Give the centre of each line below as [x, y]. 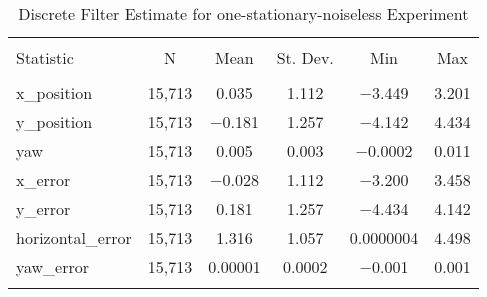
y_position [54, 121]
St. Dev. [305, 57]
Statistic [45, 57]
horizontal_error [74, 237]
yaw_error [53, 266]
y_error [43, 208]
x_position [54, 92]
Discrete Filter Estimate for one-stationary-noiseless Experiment [243, 13]
